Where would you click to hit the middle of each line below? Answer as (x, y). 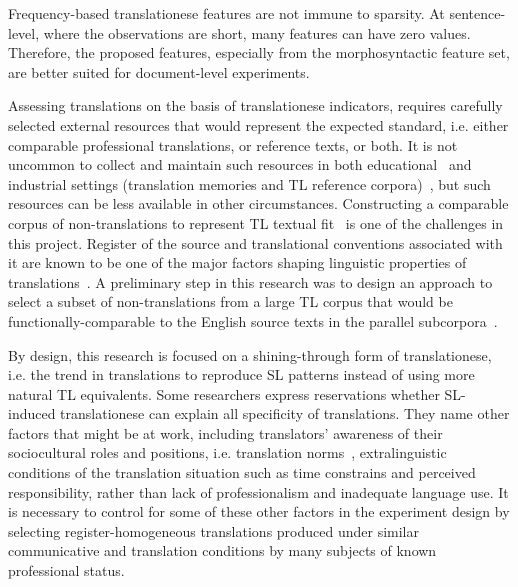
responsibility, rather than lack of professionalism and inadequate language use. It (258, 491)
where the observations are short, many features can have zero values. (257, 32)
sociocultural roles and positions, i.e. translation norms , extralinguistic (227, 452)
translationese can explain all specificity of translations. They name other (285, 413)
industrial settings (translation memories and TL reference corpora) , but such (249, 183)
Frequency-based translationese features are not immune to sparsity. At (226, 13)
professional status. (66, 570)
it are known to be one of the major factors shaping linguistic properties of (237, 262)
